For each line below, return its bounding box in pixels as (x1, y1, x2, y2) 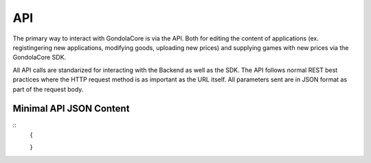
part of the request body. (12, 85, 84, 93)
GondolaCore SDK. (12, 53, 67, 62)
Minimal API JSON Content (12, 103, 130, 114)
